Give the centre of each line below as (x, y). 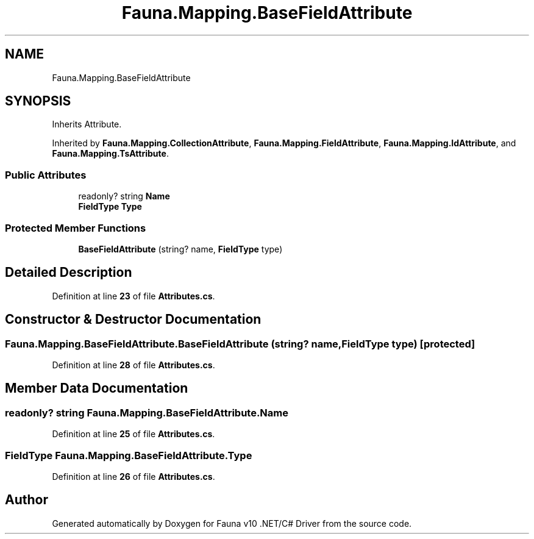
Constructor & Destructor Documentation (133, 319)
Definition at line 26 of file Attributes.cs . (133, 476)
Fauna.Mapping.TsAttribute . (110, 154)
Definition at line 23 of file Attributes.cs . (133, 296)
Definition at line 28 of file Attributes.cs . (133, 365)
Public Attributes (46, 175)
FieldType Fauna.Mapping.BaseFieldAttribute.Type (129, 455)
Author (27, 500)
